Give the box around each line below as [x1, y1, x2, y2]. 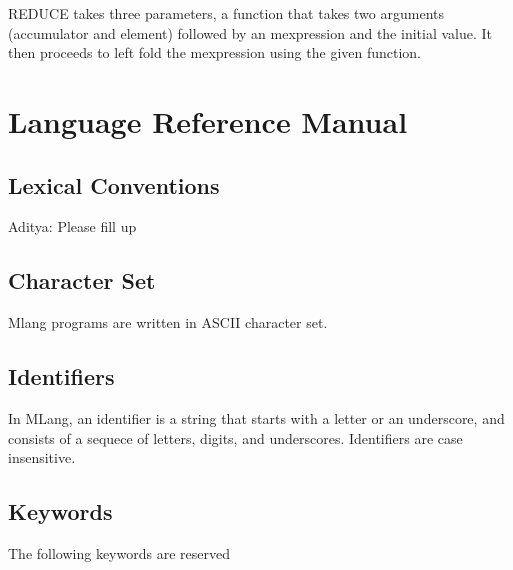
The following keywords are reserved [8, 542, 230, 563]
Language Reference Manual [8, 100, 408, 141]
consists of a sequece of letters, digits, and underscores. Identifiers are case [8, 427, 463, 448]
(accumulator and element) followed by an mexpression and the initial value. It [8, 22, 493, 43]
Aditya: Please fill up [8, 216, 137, 237]
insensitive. [8, 447, 76, 468]
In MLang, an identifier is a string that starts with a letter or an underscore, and [8, 407, 505, 428]
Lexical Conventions [8, 169, 220, 200]
